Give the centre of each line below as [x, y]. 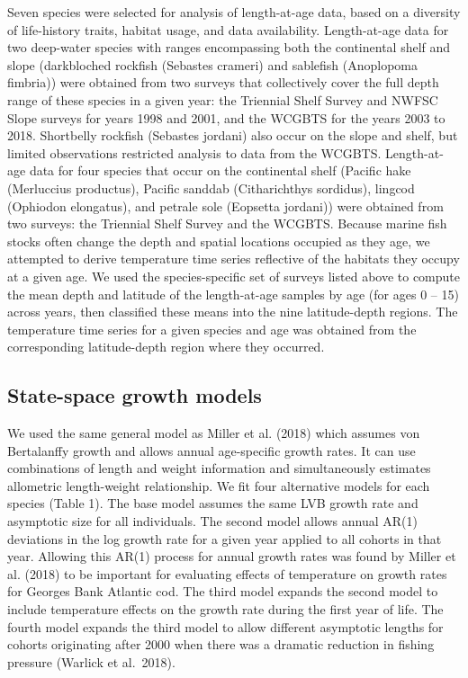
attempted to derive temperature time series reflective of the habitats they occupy [234, 259]
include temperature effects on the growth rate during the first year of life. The [225, 609]
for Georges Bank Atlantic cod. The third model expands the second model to [223, 591]
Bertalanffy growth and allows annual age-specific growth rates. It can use [211, 450]
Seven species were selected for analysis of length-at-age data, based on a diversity [234, 12]
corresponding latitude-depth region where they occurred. [166, 347]
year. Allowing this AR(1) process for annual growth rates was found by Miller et [232, 556]
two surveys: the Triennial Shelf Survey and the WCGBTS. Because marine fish [227, 223]
